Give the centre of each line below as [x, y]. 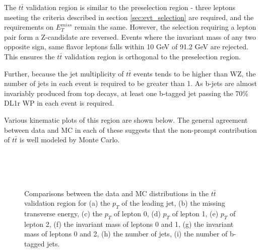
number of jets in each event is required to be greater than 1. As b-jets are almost [130, 83]
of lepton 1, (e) [195, 213]
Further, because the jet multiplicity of [64, 73]
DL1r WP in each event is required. [59, 103]
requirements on [29, 27]
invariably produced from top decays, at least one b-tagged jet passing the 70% [126, 93]
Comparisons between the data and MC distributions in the [116, 193]
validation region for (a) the [67, 203]
